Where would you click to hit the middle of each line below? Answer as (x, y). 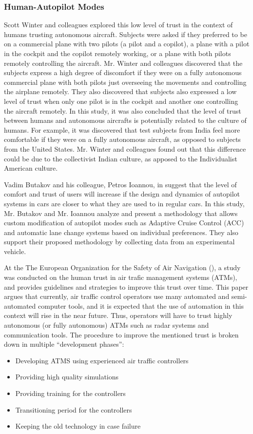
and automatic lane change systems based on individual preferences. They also (121, 232)
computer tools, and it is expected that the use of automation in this (141, 306)
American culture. (31, 168)
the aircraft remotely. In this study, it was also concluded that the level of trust (123, 110)
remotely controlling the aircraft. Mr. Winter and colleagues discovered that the (123, 63)
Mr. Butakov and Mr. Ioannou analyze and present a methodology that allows (121, 213)
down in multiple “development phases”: (64, 344)
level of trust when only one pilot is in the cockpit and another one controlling (121, 101)
